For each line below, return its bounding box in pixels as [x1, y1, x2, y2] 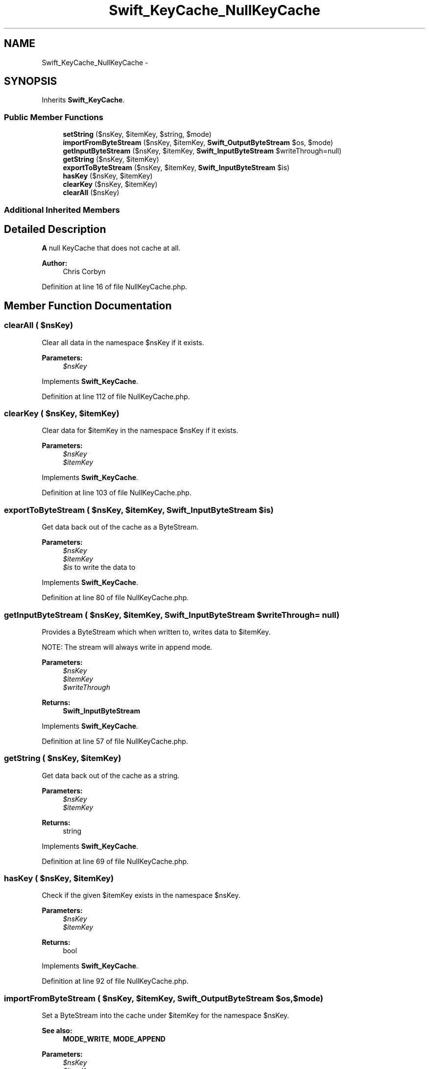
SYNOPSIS [4, 75, 57, 88]
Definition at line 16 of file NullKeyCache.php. [42, 282, 188, 291]
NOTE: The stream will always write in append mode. [42, 642, 213, 651]
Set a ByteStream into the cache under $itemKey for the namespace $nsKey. [42, 1011, 289, 1020]
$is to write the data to [63, 563, 136, 572]
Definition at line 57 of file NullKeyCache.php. [42, 737, 188, 745]
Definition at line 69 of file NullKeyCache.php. [42, 857, 189, 865]
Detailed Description [4, 223, 106, 235]
